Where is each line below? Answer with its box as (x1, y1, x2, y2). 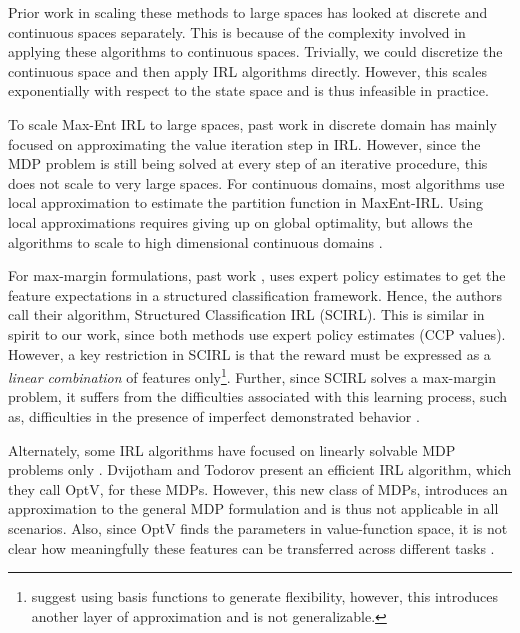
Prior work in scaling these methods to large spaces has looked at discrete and (8, 2, 488, 22)
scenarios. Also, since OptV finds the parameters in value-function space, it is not (8, 517, 508, 538)
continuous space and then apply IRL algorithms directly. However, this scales (8, 60, 487, 81)
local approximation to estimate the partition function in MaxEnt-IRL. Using (8, 192, 483, 213)
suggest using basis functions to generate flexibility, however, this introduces (31, 586, 499, 607)
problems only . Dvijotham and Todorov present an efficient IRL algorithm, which (8, 459, 512, 480)
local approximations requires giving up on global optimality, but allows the (8, 211, 473, 232)
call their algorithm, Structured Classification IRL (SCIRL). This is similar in (8, 304, 485, 325)
